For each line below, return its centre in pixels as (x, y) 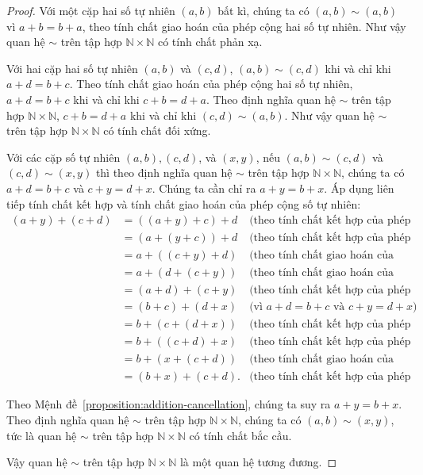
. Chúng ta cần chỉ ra (204, 188)
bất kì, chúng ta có (263, 10)
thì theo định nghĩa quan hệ (164, 172)
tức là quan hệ (42, 435)
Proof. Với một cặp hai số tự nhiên (91, 10)
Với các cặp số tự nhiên (63, 157)
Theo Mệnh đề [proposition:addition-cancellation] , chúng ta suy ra (169, 404)
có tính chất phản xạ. (210, 42)
